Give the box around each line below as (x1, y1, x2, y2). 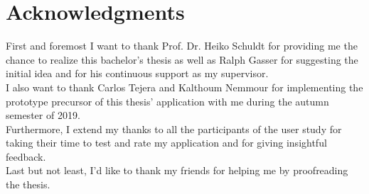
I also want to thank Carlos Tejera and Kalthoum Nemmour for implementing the (6, 79, 363, 94)
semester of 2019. (6, 108, 80, 122)
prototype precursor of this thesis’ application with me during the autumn (6, 93, 329, 108)
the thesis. (6, 177, 50, 192)
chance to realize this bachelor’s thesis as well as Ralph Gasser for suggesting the (6, 52, 358, 67)
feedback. (6, 149, 46, 164)
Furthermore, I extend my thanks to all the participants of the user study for (6, 121, 342, 136)
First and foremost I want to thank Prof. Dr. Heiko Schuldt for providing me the (6, 38, 358, 53)
